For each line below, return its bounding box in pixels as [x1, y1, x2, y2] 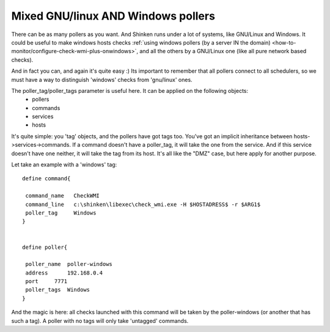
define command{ [22, 175, 71, 182]
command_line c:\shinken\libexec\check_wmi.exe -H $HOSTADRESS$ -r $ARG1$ [25, 201, 261, 208]
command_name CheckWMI [25, 193, 100, 199]
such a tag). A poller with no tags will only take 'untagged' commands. [11, 317, 189, 324]
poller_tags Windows [25, 286, 90, 293]
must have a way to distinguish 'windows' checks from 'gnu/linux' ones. [11, 76, 193, 83]
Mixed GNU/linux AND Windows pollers [11, 9, 215, 23]
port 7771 [25, 278, 68, 285]
